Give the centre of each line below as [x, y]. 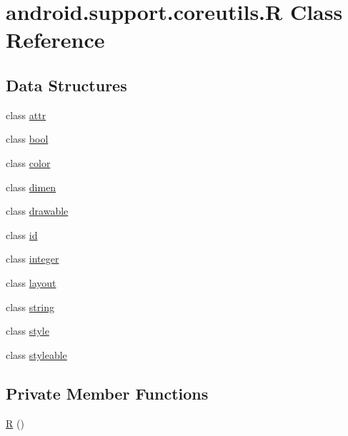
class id [22, 234]
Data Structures [66, 85]
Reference [55, 40]
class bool [27, 139]
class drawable [37, 211]
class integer [33, 259]
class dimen [31, 187]
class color [28, 162]
